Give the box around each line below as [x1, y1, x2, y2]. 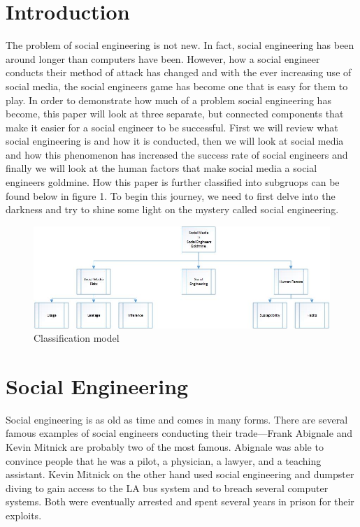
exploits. [6, 508, 42, 522]
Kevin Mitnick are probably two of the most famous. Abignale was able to [6, 440, 324, 454]
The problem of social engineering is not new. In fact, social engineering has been [6, 38, 354, 52]
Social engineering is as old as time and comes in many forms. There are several [6, 412, 348, 426]
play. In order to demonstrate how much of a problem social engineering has [6, 92, 331, 107]
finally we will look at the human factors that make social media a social [6, 161, 317, 175]
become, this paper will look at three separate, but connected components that [6, 106, 344, 121]
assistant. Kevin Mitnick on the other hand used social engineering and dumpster [6, 467, 354, 482]
